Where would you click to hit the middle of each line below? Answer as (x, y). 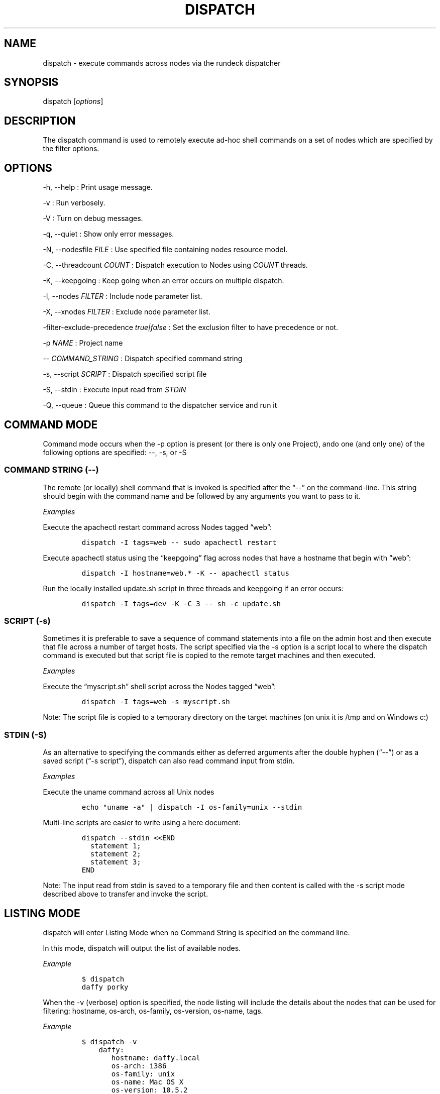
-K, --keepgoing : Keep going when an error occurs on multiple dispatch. (163, 281)
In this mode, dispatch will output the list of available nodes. (142, 948)
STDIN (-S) (25, 735)
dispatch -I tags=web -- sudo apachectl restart (179, 542)
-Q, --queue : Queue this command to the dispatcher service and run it (160, 405)
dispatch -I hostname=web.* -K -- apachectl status (185, 573)
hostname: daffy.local (156, 1058)
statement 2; (116, 854)
